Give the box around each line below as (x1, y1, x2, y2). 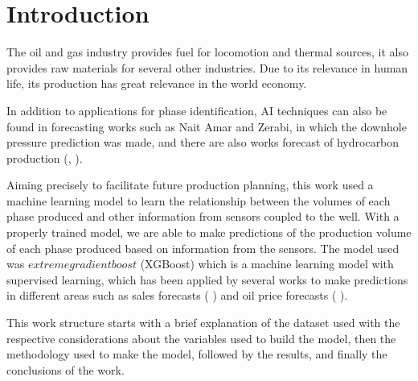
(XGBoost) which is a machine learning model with (140, 255, 394, 272)
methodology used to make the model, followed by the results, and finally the (6, 346, 387, 362)
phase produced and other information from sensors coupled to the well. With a (6, 208, 400, 225)
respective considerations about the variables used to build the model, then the (6, 329, 396, 346)
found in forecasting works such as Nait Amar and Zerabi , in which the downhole (6, 118, 407, 135)
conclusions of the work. (6, 361, 125, 378)
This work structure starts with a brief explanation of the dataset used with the (6, 314, 400, 331)
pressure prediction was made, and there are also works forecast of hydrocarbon (6, 134, 400, 151)
